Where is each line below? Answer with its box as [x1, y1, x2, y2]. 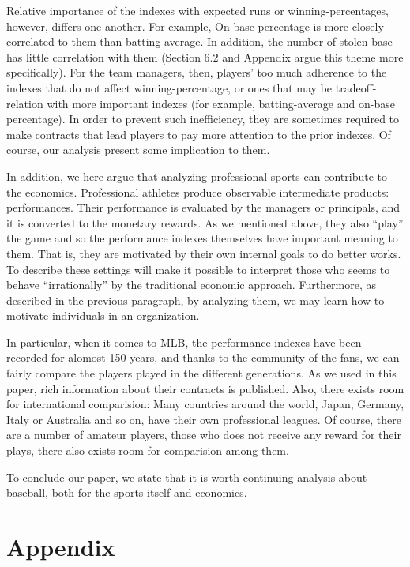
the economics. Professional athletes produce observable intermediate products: [6, 183, 389, 200]
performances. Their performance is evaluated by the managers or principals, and [6, 199, 401, 216]
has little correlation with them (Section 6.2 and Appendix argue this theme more [6, 48, 404, 65]
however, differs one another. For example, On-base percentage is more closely [6, 17, 384, 34]
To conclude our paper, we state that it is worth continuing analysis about [6, 468, 367, 485]
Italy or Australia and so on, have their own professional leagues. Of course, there [6, 411, 402, 427]
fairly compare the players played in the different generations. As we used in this [6, 365, 397, 381]
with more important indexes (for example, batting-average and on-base [47, 95, 395, 111]
